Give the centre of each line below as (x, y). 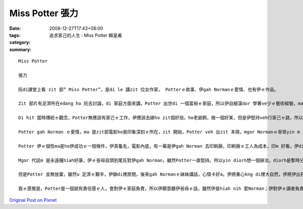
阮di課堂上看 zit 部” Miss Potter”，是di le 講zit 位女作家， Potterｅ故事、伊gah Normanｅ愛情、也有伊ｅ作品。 (148, 89)
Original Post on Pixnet (33, 200)
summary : (20, 49)
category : (20, 43)
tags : (15, 35)
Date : (15, 28)
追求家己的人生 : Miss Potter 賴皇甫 (86, 35)
